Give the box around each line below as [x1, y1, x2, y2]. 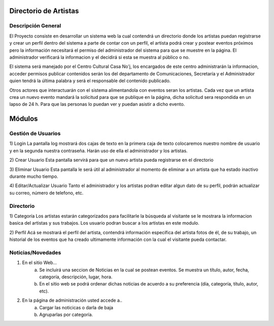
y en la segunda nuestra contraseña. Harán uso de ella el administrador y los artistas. [9, 148, 188, 154]
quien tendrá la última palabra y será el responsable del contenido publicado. [9, 78, 171, 84]
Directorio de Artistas [9, 7, 79, 15]
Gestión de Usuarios [9, 130, 61, 137]
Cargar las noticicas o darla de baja [39, 304, 114, 310]
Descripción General [9, 22, 61, 29]
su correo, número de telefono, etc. [9, 190, 84, 196]
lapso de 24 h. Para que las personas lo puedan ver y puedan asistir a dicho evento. [9, 101, 185, 107]
